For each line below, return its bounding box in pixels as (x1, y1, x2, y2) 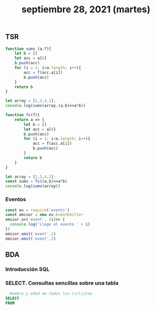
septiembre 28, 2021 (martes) (21, 4, 151, 15)
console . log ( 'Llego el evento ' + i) (10, 222, 91, 227)
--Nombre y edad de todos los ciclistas (5, 291, 93, 296)
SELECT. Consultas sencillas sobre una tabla (5, 279, 119, 286)
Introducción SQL (5, 265, 50, 273)
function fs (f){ (5, 112, 40, 118)
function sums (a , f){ (5, 46, 52, 51)
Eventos (5, 196, 27, 203)
